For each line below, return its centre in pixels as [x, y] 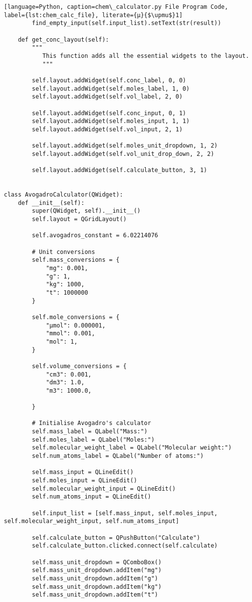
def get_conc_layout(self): [63, 39]
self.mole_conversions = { [76, 317]
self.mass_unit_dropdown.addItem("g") [95, 578]
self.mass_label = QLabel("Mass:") [90, 432]
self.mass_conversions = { [76, 260]
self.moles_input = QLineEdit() [85, 481]
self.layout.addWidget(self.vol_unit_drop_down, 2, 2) [123, 154]
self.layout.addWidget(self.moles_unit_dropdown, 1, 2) [125, 146]
